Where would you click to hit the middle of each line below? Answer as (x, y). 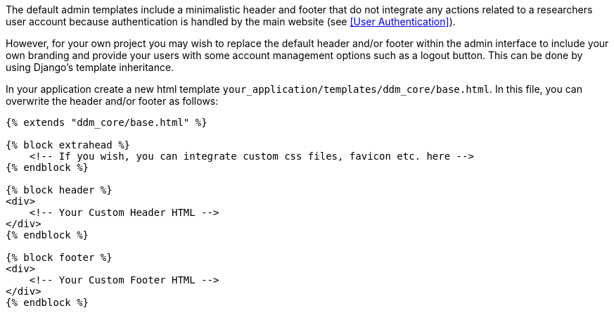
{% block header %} (59, 190)
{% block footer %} (59, 257)
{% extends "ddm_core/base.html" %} (107, 122)
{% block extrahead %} (68, 145)
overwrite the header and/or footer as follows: (112, 101)
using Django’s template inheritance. (90, 67)
